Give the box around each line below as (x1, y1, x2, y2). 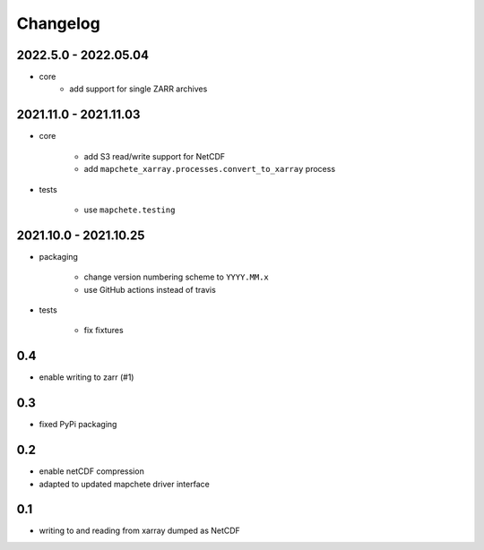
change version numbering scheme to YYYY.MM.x (83, 271, 269, 282)
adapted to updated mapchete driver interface (39, 478, 210, 489)
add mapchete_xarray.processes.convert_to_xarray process (83, 164, 336, 175)
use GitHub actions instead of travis (83, 284, 217, 295)
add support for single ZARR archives (69, 83, 208, 94)
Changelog (16, 13, 100, 33)
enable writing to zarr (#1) (39, 372, 134, 382)
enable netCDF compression (39, 466, 145, 477)
